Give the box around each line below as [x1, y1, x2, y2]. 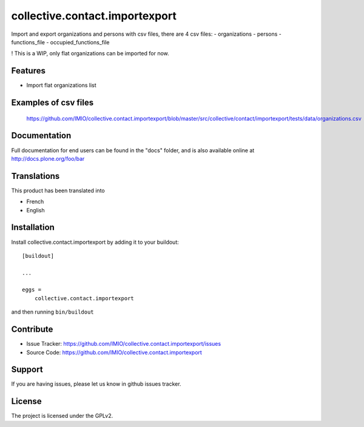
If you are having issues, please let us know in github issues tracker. [11, 380, 181, 388]
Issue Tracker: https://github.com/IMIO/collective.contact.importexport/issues [26, 340, 221, 348]
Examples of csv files [11, 98, 94, 108]
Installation [11, 222, 55, 233]
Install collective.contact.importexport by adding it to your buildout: [11, 238, 179, 246]
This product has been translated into [11, 187, 106, 194]
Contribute [11, 324, 53, 335]
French [26, 198, 44, 206]
